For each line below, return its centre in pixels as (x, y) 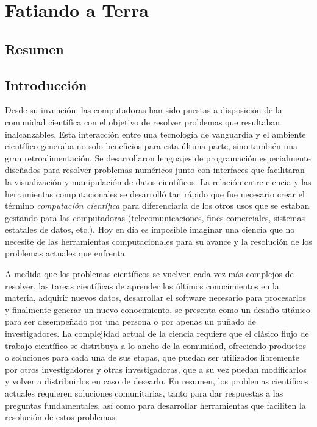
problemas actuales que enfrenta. (66, 253)
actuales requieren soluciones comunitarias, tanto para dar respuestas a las (144, 393)
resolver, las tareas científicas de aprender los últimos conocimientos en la (142, 285)
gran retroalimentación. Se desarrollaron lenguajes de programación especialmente (158, 157)
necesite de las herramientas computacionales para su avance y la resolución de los (158, 241)
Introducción (46, 84)
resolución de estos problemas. (61, 417)
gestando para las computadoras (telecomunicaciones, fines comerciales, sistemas (155, 217)
